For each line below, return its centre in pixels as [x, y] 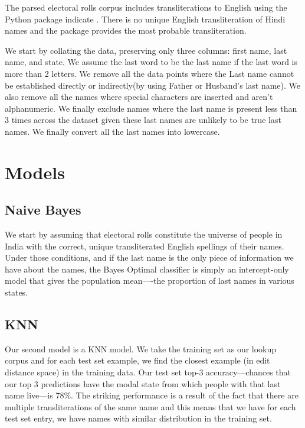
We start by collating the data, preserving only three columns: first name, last [146, 50]
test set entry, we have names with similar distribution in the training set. [138, 418]
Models [35, 172]
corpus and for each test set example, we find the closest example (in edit [137, 360]
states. [17, 292]
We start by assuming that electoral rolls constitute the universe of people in [144, 234]
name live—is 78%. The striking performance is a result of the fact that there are [152, 395]
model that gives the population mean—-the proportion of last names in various [150, 281]
